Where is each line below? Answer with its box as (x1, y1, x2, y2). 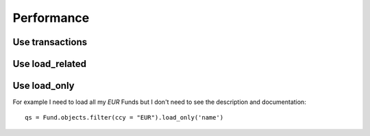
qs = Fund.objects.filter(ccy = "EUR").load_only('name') (25, 113, 224, 122)
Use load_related (12, 58, 87, 70)
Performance (12, 10, 90, 25)
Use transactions (12, 36, 88, 48)
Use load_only (12, 80, 75, 92)
